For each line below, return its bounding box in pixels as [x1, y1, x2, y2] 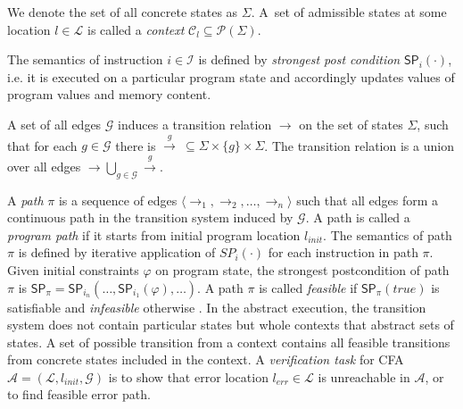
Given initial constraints [7, 260, 139, 279]
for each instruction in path [268, 243, 418, 262]
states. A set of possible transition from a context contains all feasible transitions [7, 332, 451, 351]
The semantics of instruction [7, 50, 163, 69]
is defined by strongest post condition [198, 50, 401, 69]
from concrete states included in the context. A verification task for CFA [7, 350, 404, 369]
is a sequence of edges [58, 190, 178, 209]
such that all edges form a [296, 190, 439, 209]
